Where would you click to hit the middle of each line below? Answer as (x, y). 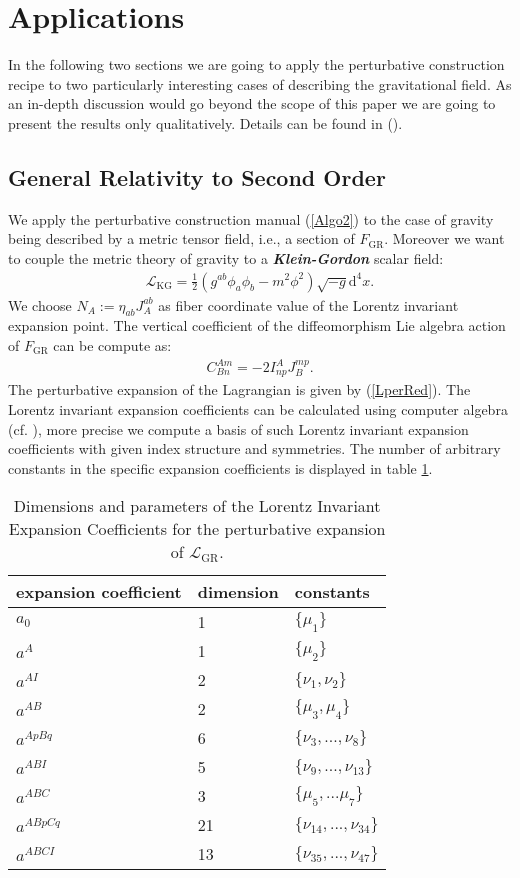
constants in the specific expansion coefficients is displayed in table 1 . (220, 467)
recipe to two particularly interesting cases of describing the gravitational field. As (260, 83)
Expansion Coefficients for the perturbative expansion (197, 529)
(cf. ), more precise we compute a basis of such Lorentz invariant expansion (238, 428)
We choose (40, 304)
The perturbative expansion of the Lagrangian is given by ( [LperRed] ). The (239, 389)
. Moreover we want (444, 238)
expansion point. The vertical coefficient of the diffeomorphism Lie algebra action (257, 325)
